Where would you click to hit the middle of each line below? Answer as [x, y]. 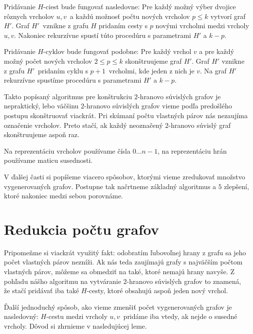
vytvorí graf [228, 16]
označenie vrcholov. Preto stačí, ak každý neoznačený [83, 125]
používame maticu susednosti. [48, 160]
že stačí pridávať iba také [42, 290]
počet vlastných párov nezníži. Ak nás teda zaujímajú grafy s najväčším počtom [123, 262]
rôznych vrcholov [29, 16]
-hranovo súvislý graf [200, 125]
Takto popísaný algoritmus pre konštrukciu [68, 96]
